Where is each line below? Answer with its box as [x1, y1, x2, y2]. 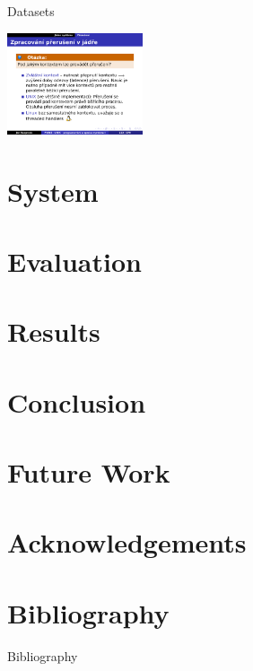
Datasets [7, 2, 55, 20]
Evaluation [7, 242, 142, 279]
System [7, 172, 99, 209]
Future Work [7, 454, 170, 491]
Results [7, 313, 100, 350]
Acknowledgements [7, 524, 247, 561]
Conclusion [7, 383, 146, 420]
